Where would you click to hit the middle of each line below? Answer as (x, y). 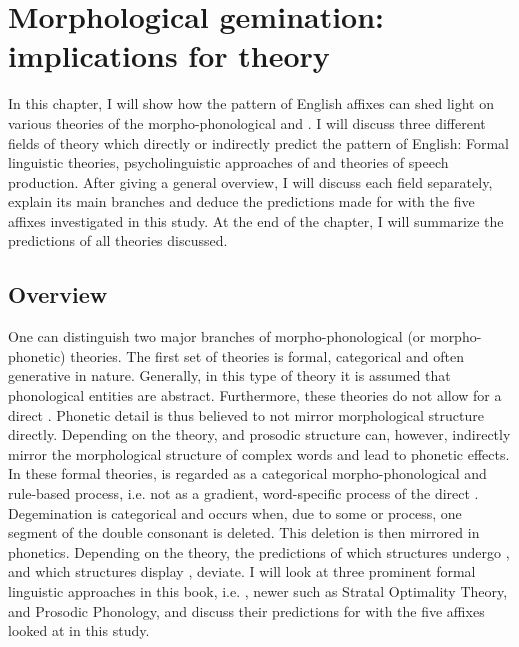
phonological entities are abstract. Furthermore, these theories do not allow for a (255, 395)
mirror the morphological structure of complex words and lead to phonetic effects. (259, 453)
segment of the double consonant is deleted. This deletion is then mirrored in (244, 532)
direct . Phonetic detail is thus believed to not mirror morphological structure (246, 414)
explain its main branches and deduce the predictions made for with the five (241, 201)
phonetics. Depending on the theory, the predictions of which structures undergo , (259, 551)
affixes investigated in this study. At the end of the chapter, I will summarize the (256, 220)
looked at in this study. (79, 630)
